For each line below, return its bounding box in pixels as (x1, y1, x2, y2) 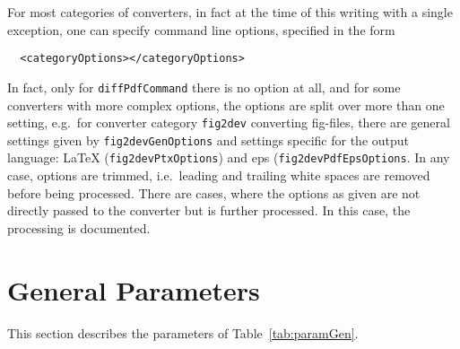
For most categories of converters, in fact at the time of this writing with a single (7, 3, 453, 21)
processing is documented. (7, 218, 151, 237)
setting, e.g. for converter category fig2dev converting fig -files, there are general (7, 113, 450, 132)
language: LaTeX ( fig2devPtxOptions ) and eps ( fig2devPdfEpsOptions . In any (7, 148, 450, 167)
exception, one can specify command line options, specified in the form (7, 20, 395, 39)
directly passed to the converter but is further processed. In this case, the (7, 201, 411, 220)
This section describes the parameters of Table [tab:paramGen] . (7, 323, 359, 342)
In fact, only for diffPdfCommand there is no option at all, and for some (7, 77, 401, 96)
